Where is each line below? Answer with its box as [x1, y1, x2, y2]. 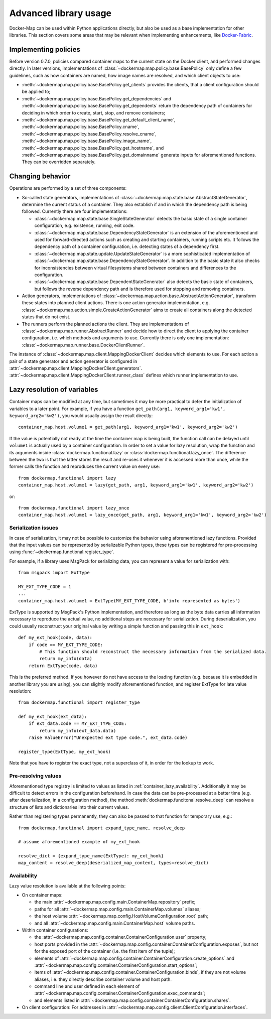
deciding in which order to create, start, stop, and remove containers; [22, 109, 166, 115]
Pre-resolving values [9, 773, 62, 780]
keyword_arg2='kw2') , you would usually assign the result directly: [9, 413, 153, 419]
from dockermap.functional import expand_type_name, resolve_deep [18, 825, 185, 831]
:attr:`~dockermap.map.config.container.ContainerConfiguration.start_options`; [34, 962, 198, 968]
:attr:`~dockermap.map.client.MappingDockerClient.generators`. [9, 365, 143, 371]
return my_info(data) [39, 656, 93, 662]
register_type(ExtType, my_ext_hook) [18, 749, 111, 755]
